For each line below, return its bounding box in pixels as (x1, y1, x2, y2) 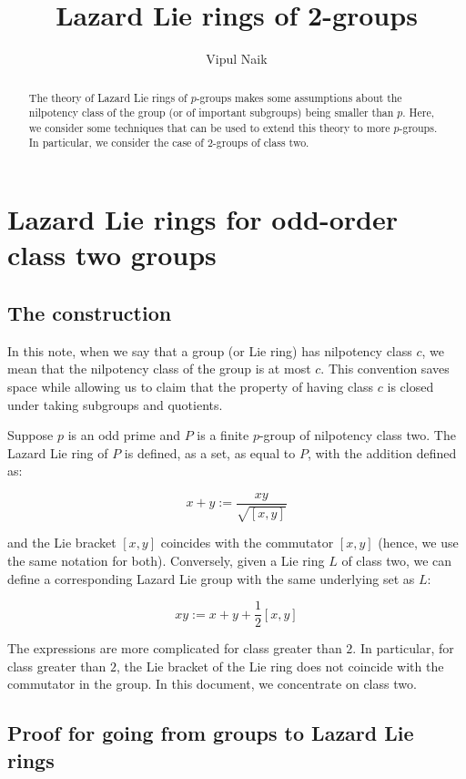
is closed (387, 376, 434, 395)
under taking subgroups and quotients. (7, 395, 223, 414)
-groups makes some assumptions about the (196, 89, 402, 105)
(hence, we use (378, 533, 459, 552)
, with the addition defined (307, 443, 457, 462)
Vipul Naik (206, 49, 268, 68)
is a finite (197, 425, 249, 445)
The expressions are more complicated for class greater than (7, 639, 342, 658)
